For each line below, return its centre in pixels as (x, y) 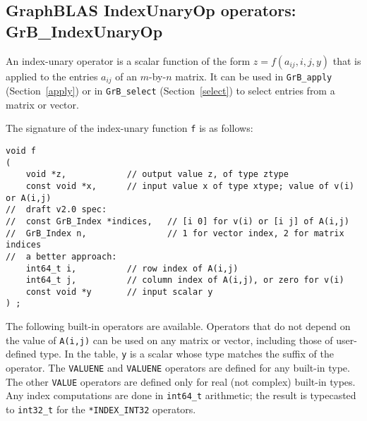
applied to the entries (52, 76)
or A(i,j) (29, 198)
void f (21, 151)
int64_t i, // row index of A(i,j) (132, 268)
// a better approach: (61, 256)
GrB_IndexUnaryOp (84, 31)
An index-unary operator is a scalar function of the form (128, 60)
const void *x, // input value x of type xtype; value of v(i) (190, 186)
